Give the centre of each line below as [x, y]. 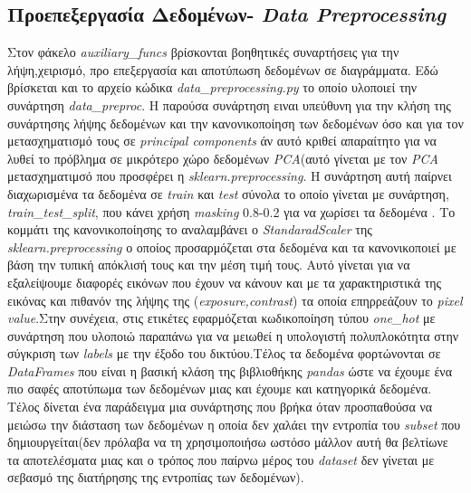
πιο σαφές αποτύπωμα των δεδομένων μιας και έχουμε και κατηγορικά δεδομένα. [220, 389]
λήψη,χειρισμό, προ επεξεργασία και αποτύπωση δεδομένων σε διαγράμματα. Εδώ [223, 69]
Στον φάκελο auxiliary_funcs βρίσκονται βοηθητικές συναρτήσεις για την [203, 52]
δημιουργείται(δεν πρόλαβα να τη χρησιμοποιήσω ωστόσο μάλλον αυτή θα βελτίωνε [228, 442]
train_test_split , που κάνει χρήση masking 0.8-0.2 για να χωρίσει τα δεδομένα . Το [231, 211]
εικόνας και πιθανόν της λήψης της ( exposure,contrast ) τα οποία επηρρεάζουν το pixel [235, 300]
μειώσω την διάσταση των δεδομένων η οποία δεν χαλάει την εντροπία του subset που [234, 424]
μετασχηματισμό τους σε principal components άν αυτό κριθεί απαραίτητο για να [222, 141]
